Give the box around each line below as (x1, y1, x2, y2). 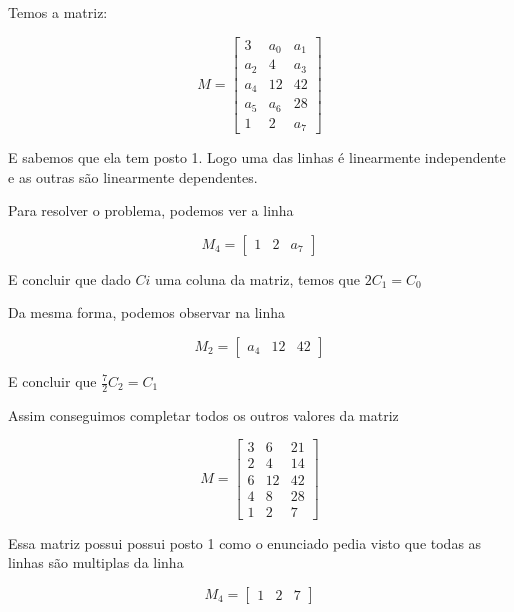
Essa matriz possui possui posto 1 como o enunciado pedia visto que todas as (8, 532, 482, 553)
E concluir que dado (8, 268, 131, 289)
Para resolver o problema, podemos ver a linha (8, 200, 294, 221)
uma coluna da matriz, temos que (154, 268, 360, 289)
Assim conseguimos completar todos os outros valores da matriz (8, 404, 399, 425)
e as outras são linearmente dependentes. (8, 166, 258, 187)
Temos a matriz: (8, 2, 108, 22)
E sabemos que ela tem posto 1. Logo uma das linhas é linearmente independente (8, 147, 506, 168)
